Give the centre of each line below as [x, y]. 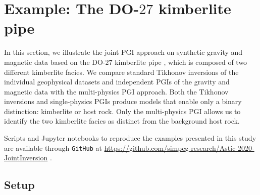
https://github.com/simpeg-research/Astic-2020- [179, 148]
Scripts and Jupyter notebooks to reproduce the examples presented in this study [130, 138]
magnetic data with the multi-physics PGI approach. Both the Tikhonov [116, 91]
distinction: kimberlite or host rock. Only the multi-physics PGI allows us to [122, 111]
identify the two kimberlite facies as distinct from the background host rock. [122, 121]
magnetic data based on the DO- [55, 62]
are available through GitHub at [53, 148]
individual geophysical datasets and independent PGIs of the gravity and [117, 82]
